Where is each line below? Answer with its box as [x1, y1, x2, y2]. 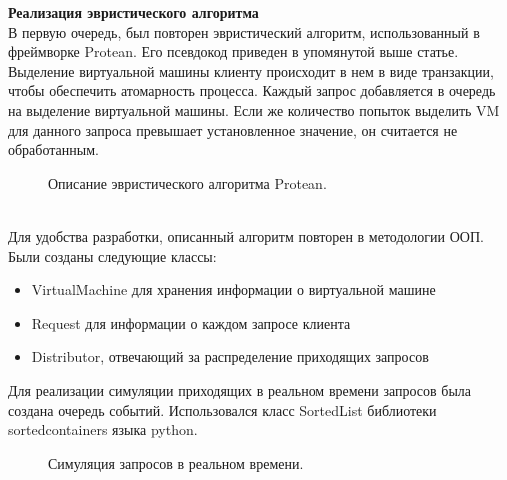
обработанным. [8, 139, 99, 160]
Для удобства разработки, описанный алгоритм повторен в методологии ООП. [8, 225, 484, 246]
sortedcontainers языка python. [8, 419, 198, 440]
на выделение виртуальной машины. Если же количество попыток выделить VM [8, 99, 500, 120]
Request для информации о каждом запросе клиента [31, 312, 351, 333]
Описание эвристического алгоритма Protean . [48, 172, 327, 193]
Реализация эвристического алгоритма [8, 2, 259, 22]
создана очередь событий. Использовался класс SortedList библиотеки [8, 399, 437, 420]
